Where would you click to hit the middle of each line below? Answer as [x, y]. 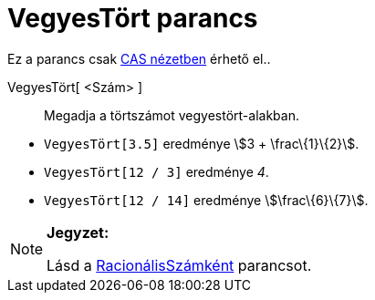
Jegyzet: [78, 232]
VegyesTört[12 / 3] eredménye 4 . [156, 171]
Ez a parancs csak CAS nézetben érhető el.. [139, 58]
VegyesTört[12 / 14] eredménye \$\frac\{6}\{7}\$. [206, 200]
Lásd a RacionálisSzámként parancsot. [179, 265]
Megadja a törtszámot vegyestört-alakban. [172, 115]
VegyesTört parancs [133, 18]
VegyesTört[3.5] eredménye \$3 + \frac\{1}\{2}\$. [202, 143]
